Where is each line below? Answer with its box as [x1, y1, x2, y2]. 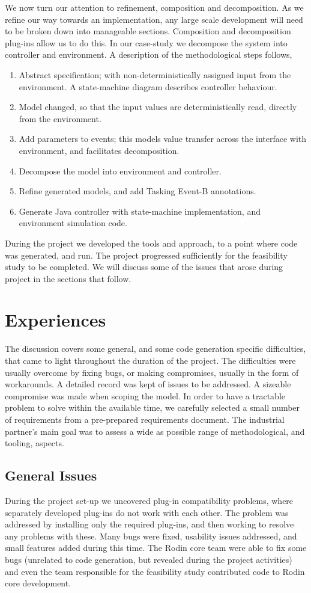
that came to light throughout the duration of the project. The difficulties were [5, 354, 296, 366]
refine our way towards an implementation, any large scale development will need [5, 13, 303, 25]
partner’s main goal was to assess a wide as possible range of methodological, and [5, 425, 305, 437]
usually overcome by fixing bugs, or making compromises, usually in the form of [5, 366, 299, 378]
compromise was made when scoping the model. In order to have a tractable [5, 389, 285, 402]
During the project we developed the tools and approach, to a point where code [5, 236, 298, 249]
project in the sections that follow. [5, 272, 131, 284]
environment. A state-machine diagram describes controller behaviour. [19, 80, 277, 93]
